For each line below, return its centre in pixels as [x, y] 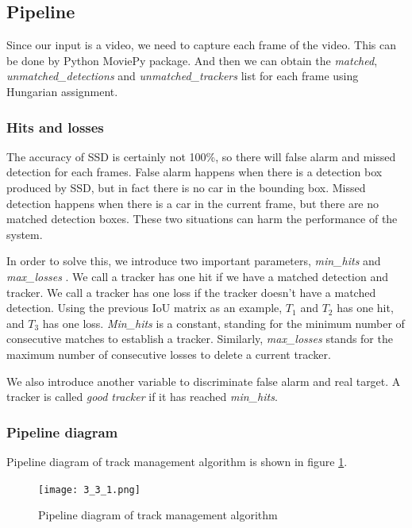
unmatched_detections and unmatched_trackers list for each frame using [183, 76]
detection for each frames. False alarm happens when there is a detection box [194, 172]
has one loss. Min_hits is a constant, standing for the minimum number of [223, 323]
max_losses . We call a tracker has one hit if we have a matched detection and [198, 276]
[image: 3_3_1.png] [89, 489]
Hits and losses [55, 127]
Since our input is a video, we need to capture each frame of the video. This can [202, 45]
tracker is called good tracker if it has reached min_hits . [142, 397]
